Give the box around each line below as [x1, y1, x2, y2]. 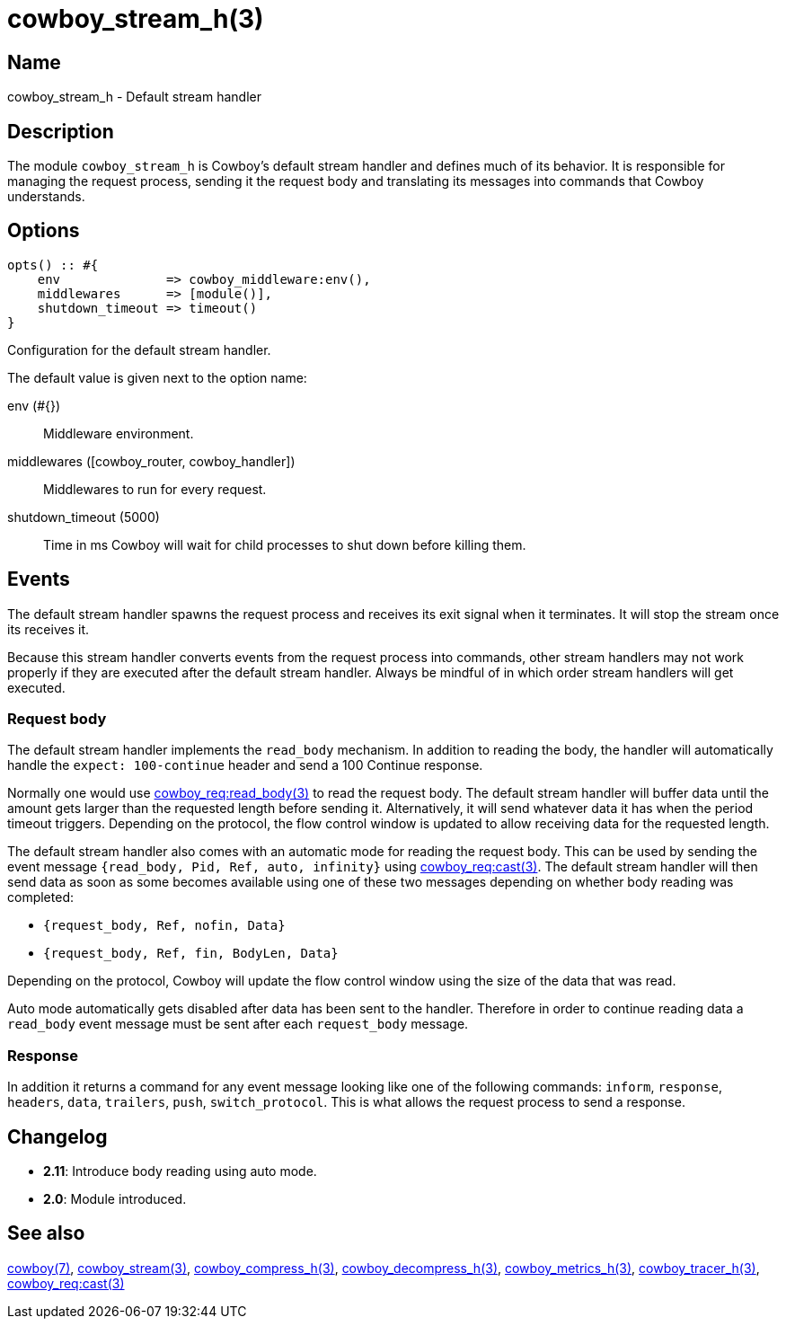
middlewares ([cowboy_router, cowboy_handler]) [7, 453, 296, 469]
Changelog [7, 1125, 108, 1148]
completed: [7, 889, 74, 906]
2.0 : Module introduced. [43, 1191, 187, 1207]
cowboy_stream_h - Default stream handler [7, 89, 261, 105]
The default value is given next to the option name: [7, 369, 307, 385]
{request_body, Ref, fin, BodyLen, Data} [43, 946, 339, 961]
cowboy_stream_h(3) [7, 4, 264, 34]
